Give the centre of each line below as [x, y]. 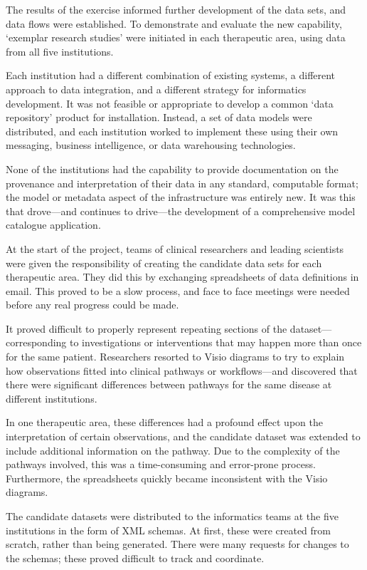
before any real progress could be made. [92, 305]
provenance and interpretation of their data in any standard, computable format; [182, 183]
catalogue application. [53, 225]
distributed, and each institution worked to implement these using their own [172, 131]
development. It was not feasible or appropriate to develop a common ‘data [170, 103]
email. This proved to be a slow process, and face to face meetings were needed [178, 290]
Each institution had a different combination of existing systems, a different [171, 75]
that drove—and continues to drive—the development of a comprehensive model [181, 211]
